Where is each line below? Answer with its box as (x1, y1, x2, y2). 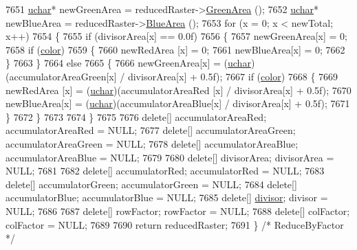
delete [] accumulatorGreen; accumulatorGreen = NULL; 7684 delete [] (6, 177, 297, 191)
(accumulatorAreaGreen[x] (6, 69, 117, 83)
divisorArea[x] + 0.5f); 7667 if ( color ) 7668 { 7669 (127, 69, 338, 83)
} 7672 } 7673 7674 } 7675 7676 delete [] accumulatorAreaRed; (6, 109, 267, 124)
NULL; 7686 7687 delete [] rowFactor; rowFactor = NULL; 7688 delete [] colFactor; (6, 203, 350, 218)
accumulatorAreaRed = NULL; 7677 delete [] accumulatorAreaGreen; (6, 123, 296, 137)
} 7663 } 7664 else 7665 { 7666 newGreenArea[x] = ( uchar (6, 56, 251, 70)
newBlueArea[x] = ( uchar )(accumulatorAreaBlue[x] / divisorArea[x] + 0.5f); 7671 (6, 96, 350, 111)
